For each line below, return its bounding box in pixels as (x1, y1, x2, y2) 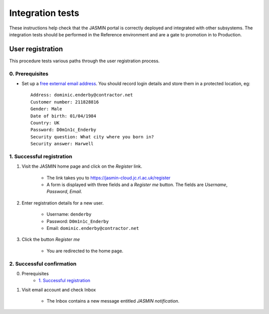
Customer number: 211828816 (30, 99, 99, 105)
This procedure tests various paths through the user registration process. (9, 58, 160, 64)
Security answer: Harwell (30, 141, 94, 147)
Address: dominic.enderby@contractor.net (30, 92, 133, 98)
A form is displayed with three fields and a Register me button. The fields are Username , (46, 182, 228, 188)
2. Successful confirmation (9, 260, 77, 267)
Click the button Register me (21, 236, 80, 242)
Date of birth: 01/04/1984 (30, 113, 97, 119)
